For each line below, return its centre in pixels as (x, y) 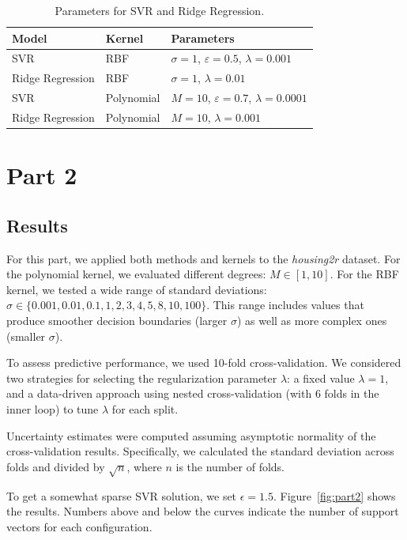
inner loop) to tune (53, 408)
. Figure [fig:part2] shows (334, 495)
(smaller (26, 336)
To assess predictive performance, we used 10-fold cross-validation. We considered (204, 363)
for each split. (145, 408)
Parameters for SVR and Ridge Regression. (160, 10)
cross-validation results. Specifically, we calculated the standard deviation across (200, 451)
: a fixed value (321, 378)
